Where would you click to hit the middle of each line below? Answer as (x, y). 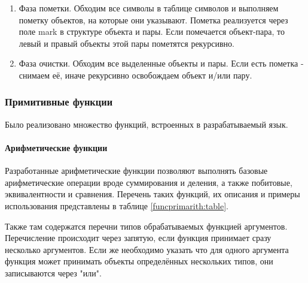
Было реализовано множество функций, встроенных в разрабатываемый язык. (147, 124)
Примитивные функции (59, 102)
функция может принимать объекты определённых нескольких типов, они (139, 261)
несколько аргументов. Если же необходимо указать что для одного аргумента (147, 249)
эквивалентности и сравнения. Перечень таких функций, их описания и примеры (153, 194)
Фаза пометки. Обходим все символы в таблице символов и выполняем (149, 8)
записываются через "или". (53, 273)
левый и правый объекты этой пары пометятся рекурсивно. (126, 43)
